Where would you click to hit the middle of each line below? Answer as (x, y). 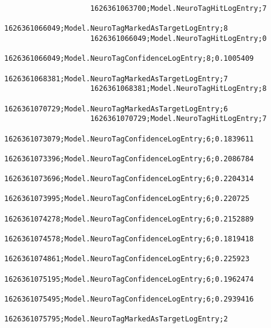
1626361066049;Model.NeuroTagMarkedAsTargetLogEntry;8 (116, 29)
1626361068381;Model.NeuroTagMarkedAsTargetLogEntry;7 (116, 79)
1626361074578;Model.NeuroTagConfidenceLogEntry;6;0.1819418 (129, 239)
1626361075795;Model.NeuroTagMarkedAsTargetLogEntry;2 (116, 319)
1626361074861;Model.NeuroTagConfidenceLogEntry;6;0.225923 (127, 259)
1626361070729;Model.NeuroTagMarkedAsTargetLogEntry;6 (116, 109)
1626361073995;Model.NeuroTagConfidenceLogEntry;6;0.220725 (127, 199)
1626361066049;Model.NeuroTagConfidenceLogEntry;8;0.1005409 (129, 59)
